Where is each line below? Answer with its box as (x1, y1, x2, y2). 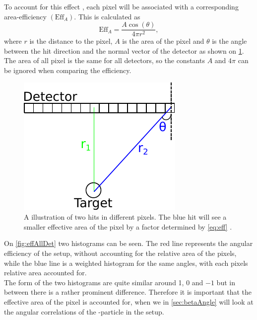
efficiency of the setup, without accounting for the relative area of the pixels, (4, 248, 237, 258)
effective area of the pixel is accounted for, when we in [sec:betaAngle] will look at (4, 296, 254, 307)
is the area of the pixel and (122, 36, 204, 46)
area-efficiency (4, 11, 47, 21)
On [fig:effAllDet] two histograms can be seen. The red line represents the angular (4, 238, 253, 248)
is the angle (212, 36, 247, 46)
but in (216, 277, 235, 287)
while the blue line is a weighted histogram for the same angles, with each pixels (4, 257, 248, 268)
